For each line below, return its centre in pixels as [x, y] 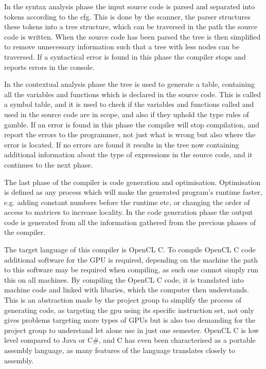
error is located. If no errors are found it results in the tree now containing [122, 144]
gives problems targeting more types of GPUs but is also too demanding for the [130, 320]
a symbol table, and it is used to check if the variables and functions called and [129, 104]
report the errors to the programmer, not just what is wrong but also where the [130, 134]
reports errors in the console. [49, 67]
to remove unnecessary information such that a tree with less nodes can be [122, 47]
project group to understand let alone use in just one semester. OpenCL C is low [132, 330]
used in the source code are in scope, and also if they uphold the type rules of [127, 114]
